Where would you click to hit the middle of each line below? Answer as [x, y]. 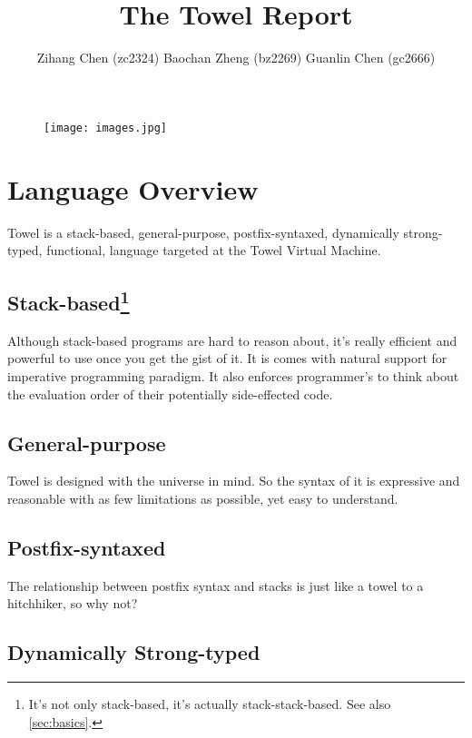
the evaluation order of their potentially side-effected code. [170, 394]
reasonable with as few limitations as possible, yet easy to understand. [203, 499]
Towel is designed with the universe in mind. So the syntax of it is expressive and [234, 481]
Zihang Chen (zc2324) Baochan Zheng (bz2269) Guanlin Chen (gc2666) [236, 58]
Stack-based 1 [69, 301]
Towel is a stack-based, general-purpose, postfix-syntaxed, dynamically [203, 232]
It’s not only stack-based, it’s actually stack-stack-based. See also [210, 704]
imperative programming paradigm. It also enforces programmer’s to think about [233, 376]
